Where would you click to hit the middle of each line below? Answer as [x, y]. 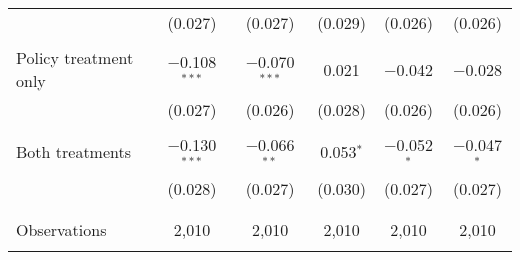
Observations [61, 229]
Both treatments [74, 152]
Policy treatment [75, 57]
